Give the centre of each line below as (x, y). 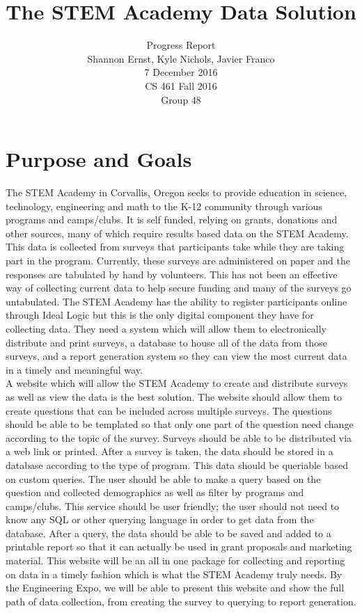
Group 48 (181, 99)
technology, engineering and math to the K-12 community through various (164, 206)
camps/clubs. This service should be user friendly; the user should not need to (173, 505)
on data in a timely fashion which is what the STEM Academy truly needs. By (174, 574)
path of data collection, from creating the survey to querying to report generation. (181, 601)
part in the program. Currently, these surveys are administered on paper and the (178, 260)
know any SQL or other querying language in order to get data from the (160, 519)
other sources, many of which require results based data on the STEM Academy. (177, 233)
